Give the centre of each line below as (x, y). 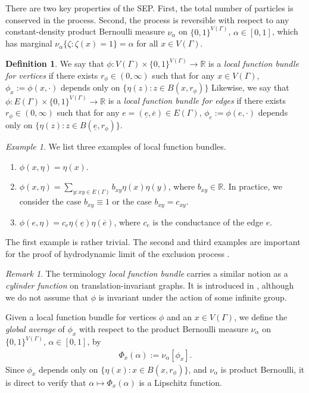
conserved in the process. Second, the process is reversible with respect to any (147, 19)
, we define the (261, 317)
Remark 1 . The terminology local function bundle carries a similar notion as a (147, 273)
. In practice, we (253, 186)
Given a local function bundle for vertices (81, 317)
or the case (132, 201)
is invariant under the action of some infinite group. (193, 297)
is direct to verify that (46, 382)
